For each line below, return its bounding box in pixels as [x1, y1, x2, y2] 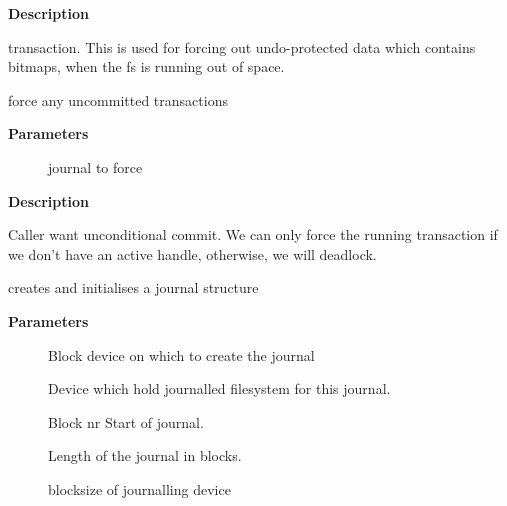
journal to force [48, 156, 143, 177]
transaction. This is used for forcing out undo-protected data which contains [8, 36, 476, 57]
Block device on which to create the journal [48, 344, 315, 365]
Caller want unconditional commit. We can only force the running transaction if [8, 224, 498, 245]
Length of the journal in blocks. [48, 445, 242, 466]
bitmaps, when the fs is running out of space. [8, 56, 285, 77]
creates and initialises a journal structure [8, 277, 259, 298]
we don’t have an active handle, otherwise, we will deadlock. [8, 243, 377, 264]
